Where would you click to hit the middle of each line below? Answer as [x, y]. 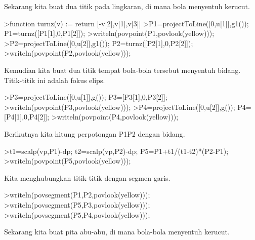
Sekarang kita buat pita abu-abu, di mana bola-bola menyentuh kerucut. [117, 232]
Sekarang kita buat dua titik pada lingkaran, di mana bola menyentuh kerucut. [127, 6]
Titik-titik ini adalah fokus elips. [55, 80]
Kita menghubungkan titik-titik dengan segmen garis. [87, 177]
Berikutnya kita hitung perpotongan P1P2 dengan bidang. [95, 133]
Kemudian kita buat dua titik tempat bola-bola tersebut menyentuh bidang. [122, 70]
